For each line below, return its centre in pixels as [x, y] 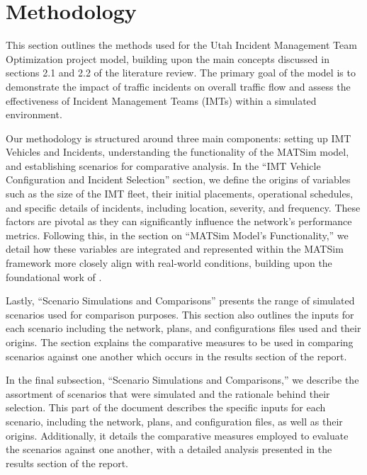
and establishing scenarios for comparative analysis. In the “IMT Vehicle [163, 165]
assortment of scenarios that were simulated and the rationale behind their [168, 393]
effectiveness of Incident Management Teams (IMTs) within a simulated [161, 100]
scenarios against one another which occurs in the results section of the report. [176, 356]
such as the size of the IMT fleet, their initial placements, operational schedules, [180, 194]
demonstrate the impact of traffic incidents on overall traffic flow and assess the [178, 86]
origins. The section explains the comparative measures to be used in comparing [180, 342]
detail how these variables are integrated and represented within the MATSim [175, 249]
